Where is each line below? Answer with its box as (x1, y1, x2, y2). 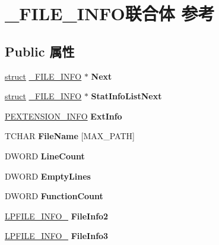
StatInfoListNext (91, 90, 162, 102)
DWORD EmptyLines (5, 169, 91, 182)
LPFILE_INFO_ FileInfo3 (5, 230, 109, 242)
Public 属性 (5, 42, 75, 60)
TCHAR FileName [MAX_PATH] (5, 130, 135, 142)
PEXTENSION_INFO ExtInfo (5, 109, 122, 122)
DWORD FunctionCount (5, 190, 103, 202)
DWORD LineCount (5, 149, 85, 162)
